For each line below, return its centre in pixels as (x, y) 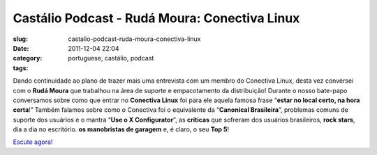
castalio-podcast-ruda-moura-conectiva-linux (134, 39)
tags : (21, 68)
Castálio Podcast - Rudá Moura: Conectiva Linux (156, 18)
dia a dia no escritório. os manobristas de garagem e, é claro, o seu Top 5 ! (121, 129)
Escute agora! (33, 142)
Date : (21, 48)
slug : (20, 39)
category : (28, 58)
